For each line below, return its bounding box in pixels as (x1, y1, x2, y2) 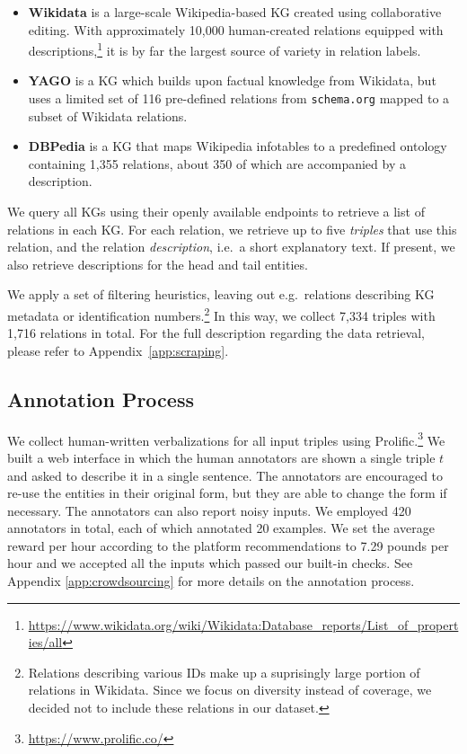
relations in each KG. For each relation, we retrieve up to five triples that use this (7, 219, 457, 238)
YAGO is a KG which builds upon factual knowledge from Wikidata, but (28, 71, 436, 90)
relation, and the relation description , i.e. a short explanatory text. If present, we (7, 237, 455, 256)
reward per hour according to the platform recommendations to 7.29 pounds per (7, 536, 449, 554)
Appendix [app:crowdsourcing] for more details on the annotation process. (7, 572, 415, 590)
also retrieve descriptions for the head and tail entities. (7, 254, 308, 273)
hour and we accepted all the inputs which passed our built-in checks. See (7, 554, 413, 572)
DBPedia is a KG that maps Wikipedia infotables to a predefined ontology (28, 137, 447, 155)
